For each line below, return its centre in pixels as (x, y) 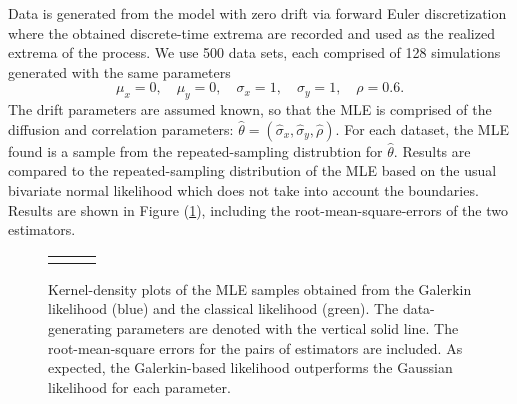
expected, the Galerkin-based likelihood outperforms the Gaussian (250, 367)
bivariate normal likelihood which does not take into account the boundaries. (243, 189)
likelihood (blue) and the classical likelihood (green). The (223, 308)
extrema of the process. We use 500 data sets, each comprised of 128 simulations (254, 52)
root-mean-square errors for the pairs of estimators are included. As (255, 347)
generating (80, 327)
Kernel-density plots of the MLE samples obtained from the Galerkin (260, 288)
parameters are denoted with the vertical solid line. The (287, 327)
